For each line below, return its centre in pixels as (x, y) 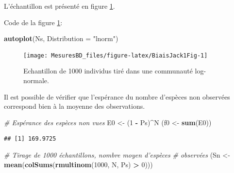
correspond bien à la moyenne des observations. (75, 106)
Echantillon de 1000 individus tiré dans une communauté (108, 71)
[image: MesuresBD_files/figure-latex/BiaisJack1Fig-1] (116, 55)
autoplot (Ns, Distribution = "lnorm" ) (61, 38)
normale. (36, 80)
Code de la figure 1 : (33, 22)
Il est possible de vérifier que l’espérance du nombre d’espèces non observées (117, 96)
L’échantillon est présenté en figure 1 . (59, 6)
